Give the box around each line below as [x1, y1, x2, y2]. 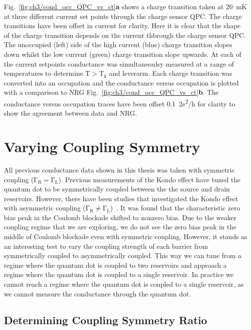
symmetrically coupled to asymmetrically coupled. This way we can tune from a [4, 250, 241, 261]
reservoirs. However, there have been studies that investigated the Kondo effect [4, 193, 238, 203]
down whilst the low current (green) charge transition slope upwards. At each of [4, 49, 242, 59]
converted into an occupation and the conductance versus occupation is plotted [4, 77, 239, 87]
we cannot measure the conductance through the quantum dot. [4, 288, 191, 298]
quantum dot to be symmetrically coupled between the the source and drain [4, 184, 230, 194]
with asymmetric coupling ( [4, 203, 86, 213]
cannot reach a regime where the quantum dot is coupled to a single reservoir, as [4, 279, 244, 289]
